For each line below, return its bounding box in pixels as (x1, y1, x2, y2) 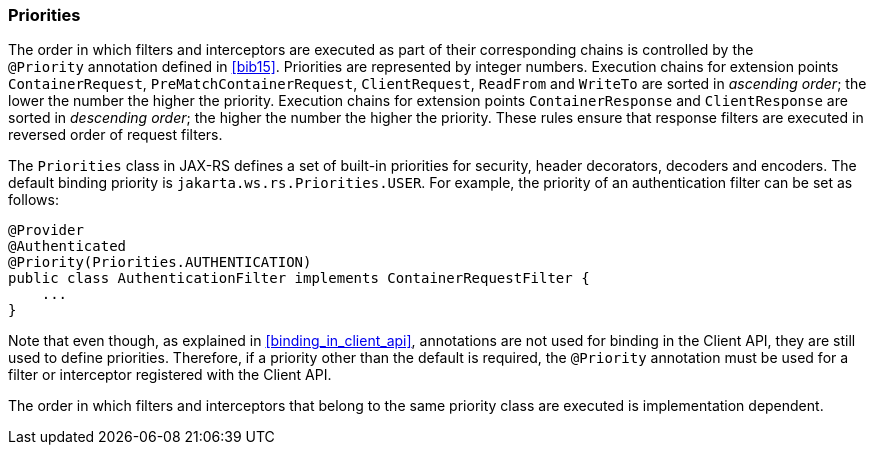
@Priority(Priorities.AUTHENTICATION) (8, 254, 312, 271)
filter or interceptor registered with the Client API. (8, 366, 332, 384)
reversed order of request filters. (8, 126, 223, 144)
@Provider (8, 222, 84, 239)
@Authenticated (8, 238, 127, 255)
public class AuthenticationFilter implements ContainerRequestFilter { (8, 270, 590, 287)
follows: (8, 191, 59, 209)
